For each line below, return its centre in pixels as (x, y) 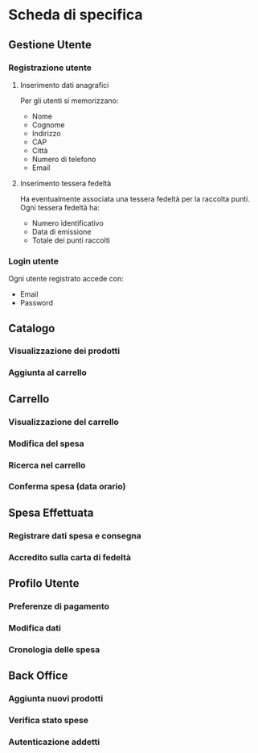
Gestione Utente (50, 45)
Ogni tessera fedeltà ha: (60, 207)
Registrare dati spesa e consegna (75, 535)
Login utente (33, 261)
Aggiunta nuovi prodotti (56, 699)
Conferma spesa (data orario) (67, 487)
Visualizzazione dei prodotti (64, 351)
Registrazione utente (50, 68)
